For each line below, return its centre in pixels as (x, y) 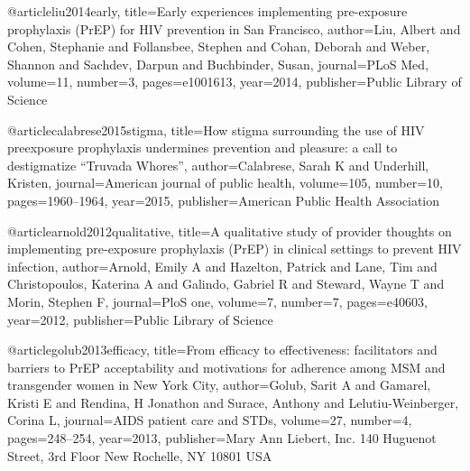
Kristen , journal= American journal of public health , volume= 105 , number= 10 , (226, 183)
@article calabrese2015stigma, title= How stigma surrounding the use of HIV (216, 129)
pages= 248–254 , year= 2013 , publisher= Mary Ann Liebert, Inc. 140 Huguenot (222, 438)
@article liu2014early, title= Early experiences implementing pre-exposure (207, 11)
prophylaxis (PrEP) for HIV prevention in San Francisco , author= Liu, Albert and (234, 28)
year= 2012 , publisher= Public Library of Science (140, 319)
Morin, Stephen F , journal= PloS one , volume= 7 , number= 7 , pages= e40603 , (217, 301)
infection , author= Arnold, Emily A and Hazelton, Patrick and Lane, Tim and (222, 266)
